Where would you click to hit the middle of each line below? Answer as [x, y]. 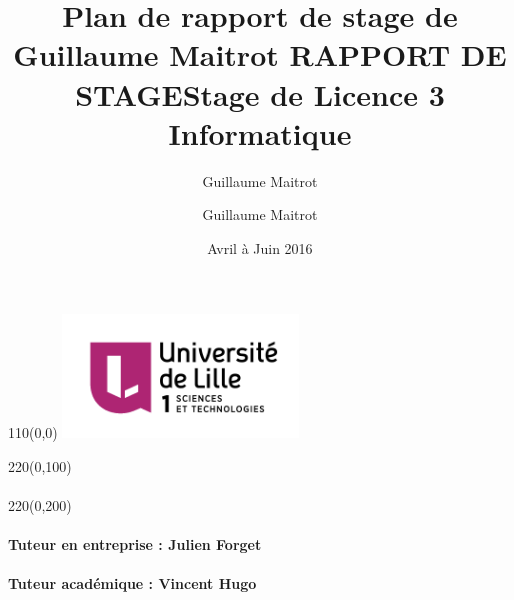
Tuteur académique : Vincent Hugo [132, 583]
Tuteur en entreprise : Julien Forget [135, 544]
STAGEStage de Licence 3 [260, 93]
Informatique [260, 132]
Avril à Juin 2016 [260, 247]
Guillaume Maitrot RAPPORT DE [260, 54]
